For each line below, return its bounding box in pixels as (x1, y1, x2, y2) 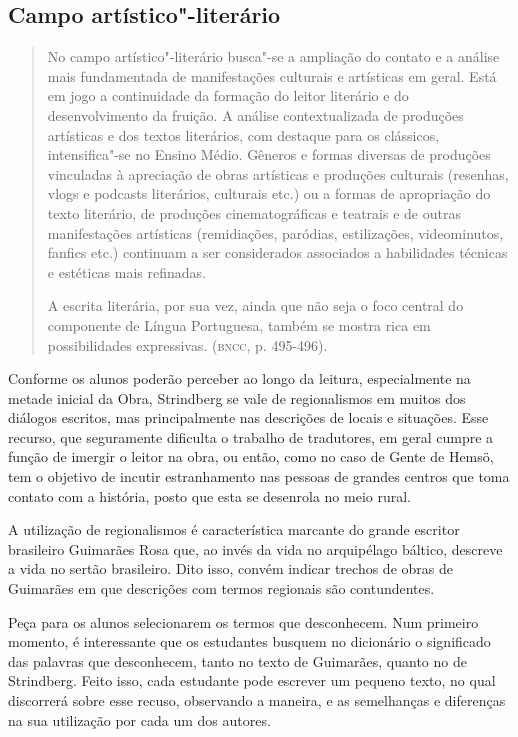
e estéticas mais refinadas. (47, 261, 206, 282)
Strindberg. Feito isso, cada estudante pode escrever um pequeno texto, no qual (8, 670, 496, 691)
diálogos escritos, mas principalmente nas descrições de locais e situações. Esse (8, 407, 489, 428)
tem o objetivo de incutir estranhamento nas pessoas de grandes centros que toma (8, 466, 510, 487)
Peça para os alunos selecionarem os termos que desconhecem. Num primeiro (8, 611, 479, 632)
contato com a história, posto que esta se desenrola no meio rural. (8, 485, 412, 506)
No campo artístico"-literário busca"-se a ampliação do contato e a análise (47, 46, 500, 67)
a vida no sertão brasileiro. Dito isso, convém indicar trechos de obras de (8, 558, 453, 579)
